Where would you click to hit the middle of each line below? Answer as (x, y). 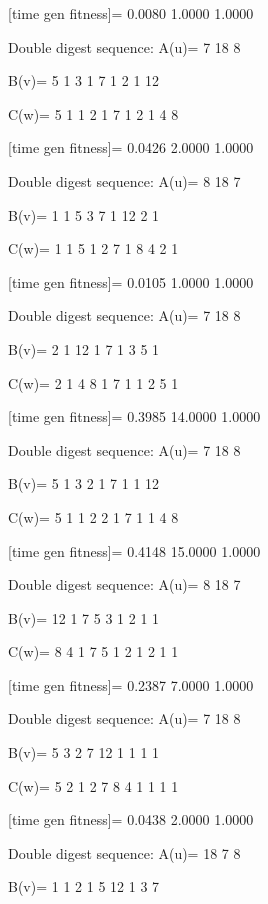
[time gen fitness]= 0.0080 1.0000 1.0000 (131, 13)
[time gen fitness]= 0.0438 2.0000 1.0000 (131, 819)
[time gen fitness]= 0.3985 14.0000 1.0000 (134, 416)
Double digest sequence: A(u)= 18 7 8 (124, 852)
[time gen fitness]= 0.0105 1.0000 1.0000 (131, 281)
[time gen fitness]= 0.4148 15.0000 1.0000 (134, 550)
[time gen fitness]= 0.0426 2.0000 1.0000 (131, 147)
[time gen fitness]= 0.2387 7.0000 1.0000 (131, 684)
